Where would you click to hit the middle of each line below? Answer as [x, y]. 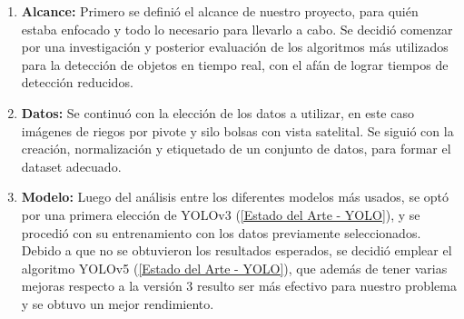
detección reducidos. [77, 82]
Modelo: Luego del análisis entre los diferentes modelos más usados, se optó [235, 197]
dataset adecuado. [71, 166]
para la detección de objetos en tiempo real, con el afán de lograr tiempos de [235, 64]
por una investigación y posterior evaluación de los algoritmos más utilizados [235, 47]
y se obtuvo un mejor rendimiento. [118, 303]
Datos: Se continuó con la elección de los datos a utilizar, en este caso [217, 112]
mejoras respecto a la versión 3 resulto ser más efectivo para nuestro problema [239, 286]
